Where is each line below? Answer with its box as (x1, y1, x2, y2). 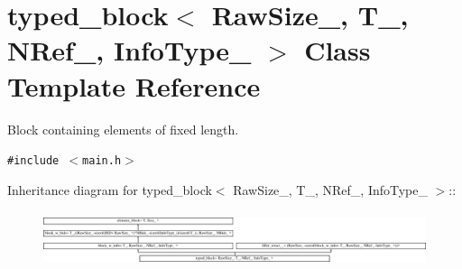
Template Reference (7, 67, 261, 104)
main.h (82, 154, 122, 168)
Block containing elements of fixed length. (7, 119, 239, 138)
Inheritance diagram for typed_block (7, 180, 212, 199)
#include (7, 154, 60, 168)
